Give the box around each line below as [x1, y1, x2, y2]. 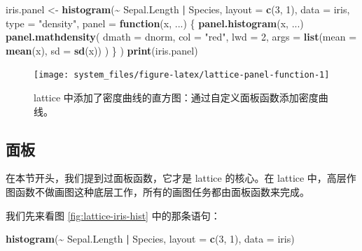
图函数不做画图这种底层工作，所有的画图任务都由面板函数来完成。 [6, 185, 309, 199]
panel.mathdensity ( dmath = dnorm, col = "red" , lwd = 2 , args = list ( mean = [6, 29, 357, 44]
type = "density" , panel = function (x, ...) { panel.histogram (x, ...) [6, 15, 304, 30]
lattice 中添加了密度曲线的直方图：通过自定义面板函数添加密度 [34, 90, 319, 105]
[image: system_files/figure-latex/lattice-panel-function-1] [34, 70, 330, 80]
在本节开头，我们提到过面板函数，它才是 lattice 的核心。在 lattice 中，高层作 [6, 171, 356, 185]
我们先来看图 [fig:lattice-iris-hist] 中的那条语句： [6, 208, 221, 222]
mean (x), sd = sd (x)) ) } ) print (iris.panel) [6, 43, 198, 57]
